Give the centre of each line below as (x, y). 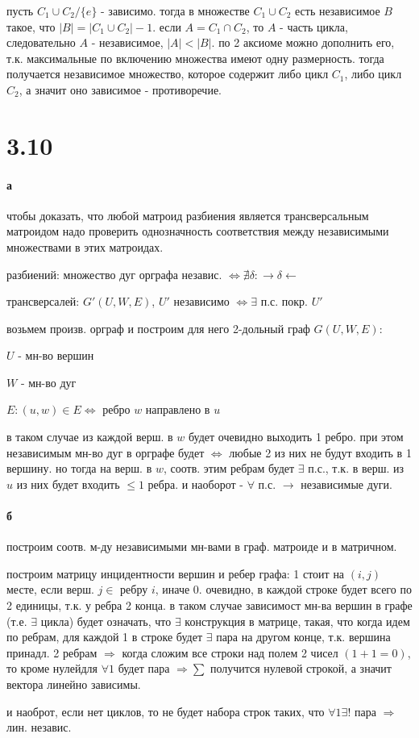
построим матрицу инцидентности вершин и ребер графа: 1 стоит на (176, 573)
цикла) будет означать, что (106, 621)
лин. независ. (39, 727)
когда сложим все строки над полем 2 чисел (230, 652)
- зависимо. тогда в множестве (175, 10)
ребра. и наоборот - (195, 484)
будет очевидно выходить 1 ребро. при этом (296, 437)
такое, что (31, 26)
